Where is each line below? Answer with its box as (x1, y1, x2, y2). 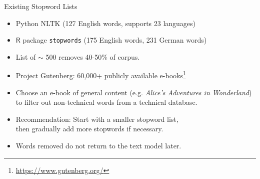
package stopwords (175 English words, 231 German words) (22, 35, 207, 45)
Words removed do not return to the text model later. (15, 140, 181, 151)
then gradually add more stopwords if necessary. (15, 123, 163, 134)
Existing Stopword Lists (4, 1, 77, 11)
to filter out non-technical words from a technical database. (15, 97, 197, 107)
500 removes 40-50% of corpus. (45, 51, 140, 62)
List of (15, 51, 36, 62)
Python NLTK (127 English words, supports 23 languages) (15, 18, 196, 28)
